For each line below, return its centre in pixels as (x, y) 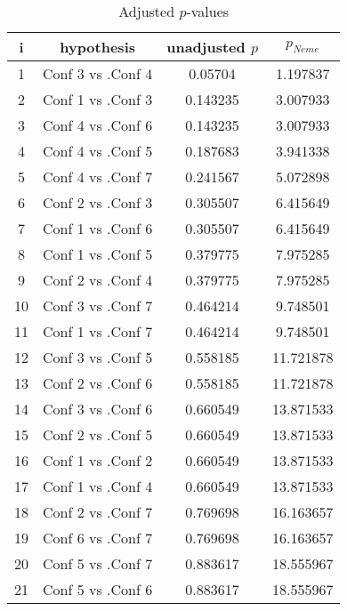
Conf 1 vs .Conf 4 (98, 486)
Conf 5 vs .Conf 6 (98, 589)
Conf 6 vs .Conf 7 (98, 538)
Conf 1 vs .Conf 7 (98, 331)
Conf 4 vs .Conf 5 (98, 151)
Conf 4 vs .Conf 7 (98, 177)
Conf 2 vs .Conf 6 (98, 383)
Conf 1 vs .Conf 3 (98, 99)
